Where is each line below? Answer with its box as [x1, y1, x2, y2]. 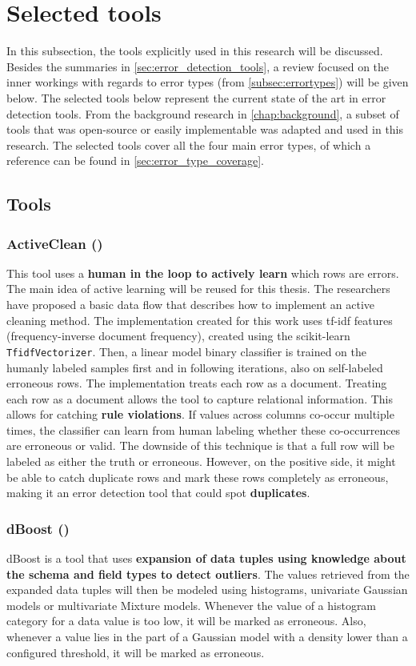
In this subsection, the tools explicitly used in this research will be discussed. [6, 42, 383, 59]
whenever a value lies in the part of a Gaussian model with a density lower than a [6, 628, 408, 645]
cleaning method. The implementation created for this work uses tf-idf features [6, 311, 393, 328]
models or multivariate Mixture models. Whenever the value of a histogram [6, 596, 377, 613]
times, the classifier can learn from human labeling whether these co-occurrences [6, 421, 401, 438]
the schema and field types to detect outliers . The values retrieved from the [6, 565, 410, 582]
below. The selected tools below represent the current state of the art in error [6, 89, 386, 106]
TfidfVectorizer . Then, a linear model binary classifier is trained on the [6, 343, 367, 359]
